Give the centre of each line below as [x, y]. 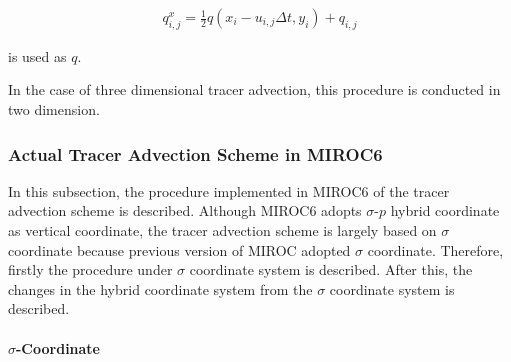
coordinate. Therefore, [435, 249]
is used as [37, 55]
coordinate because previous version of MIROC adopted [179, 249]
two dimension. [54, 109]
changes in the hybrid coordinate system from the [160, 288]
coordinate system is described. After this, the [331, 269]
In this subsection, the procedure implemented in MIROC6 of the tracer [229, 190]
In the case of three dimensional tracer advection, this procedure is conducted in [254, 89]
